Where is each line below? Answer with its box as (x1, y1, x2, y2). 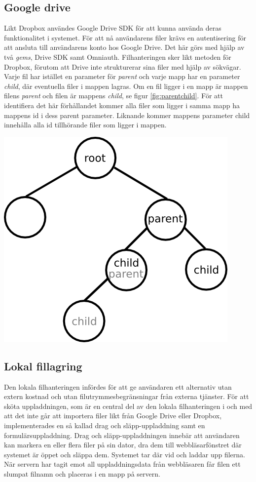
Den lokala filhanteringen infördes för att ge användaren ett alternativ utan (4, 381, 232, 392)
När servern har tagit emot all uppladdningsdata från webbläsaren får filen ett (4, 459, 241, 469)
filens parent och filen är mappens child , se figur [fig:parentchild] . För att (4, 90, 223, 101)
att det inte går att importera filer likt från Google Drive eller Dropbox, (4, 410, 222, 421)
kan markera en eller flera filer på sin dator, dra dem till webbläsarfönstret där (4, 440, 242, 450)
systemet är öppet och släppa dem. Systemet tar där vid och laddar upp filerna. (4, 449, 245, 459)
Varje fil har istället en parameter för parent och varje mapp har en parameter (4, 71, 240, 81)
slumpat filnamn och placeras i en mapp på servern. (4, 468, 160, 479)
